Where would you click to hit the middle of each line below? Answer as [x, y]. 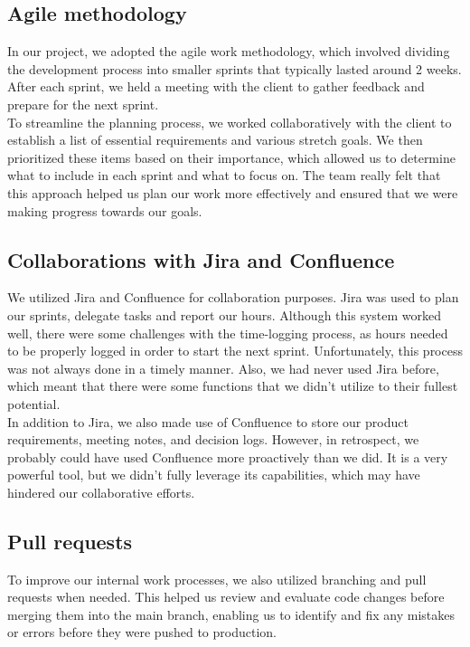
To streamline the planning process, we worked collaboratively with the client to [230, 122]
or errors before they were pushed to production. [142, 632]
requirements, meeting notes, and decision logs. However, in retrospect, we [213, 439]
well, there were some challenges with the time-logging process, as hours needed [228, 333]
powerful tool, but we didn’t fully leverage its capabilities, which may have [214, 475]
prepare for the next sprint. [83, 104]
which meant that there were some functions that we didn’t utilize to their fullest [233, 386]
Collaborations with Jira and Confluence [201, 259]
